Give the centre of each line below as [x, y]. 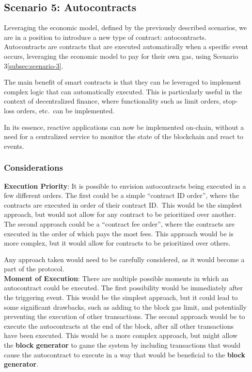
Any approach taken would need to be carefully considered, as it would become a [124, 259]
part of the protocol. [34, 269]
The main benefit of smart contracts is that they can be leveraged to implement [123, 82]
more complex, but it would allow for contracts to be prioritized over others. [117, 243]
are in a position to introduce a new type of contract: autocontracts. [105, 37]
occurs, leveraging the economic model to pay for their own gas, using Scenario [121, 56]
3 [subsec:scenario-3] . [34, 65]
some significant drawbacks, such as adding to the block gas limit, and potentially [126, 307]
